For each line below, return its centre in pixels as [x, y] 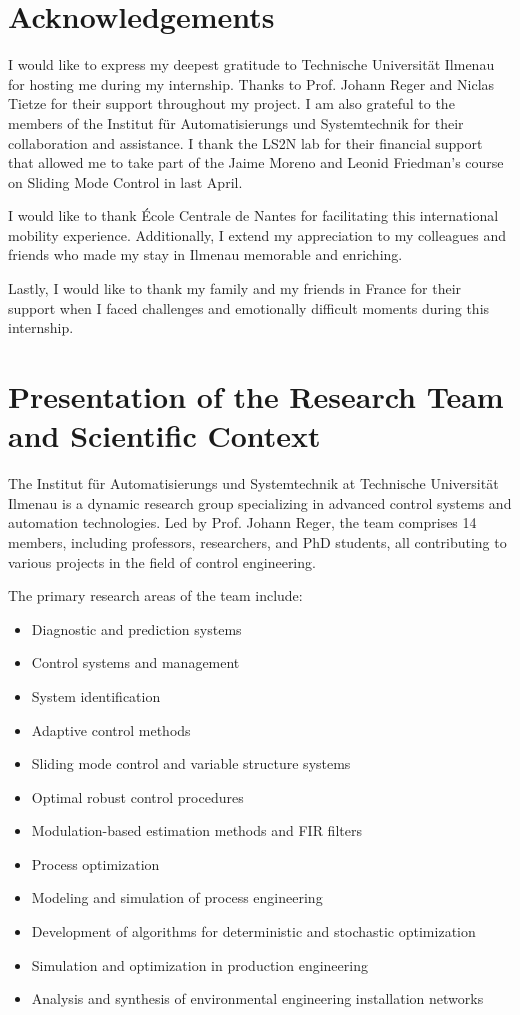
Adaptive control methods [111, 729]
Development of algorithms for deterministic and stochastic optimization [253, 931]
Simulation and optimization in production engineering [199, 964]
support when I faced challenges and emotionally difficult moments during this [249, 307]
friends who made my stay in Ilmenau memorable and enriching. [205, 254]
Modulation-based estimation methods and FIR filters [196, 830]
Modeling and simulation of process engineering [177, 897]
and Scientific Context [164, 435]
